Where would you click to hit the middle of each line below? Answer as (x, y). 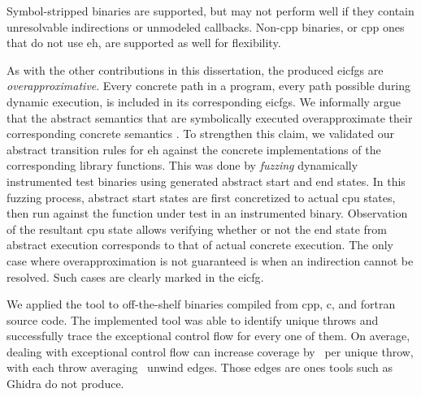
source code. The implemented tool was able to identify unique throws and (193, 319)
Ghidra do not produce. (65, 384)
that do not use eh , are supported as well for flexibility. (144, 43)
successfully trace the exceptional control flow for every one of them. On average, (208, 336)
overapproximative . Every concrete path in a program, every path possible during (209, 86)
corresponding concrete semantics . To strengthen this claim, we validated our (200, 134)
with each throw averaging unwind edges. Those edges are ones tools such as (200, 367)
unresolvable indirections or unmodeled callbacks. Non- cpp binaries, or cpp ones (206, 26)
